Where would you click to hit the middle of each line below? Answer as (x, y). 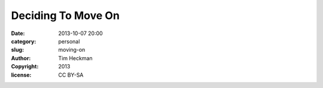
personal (69, 41)
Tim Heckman (75, 58)
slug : (17, 50)
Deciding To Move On (65, 15)
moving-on (72, 50)
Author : (21, 58)
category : (24, 41)
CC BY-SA (71, 75)
